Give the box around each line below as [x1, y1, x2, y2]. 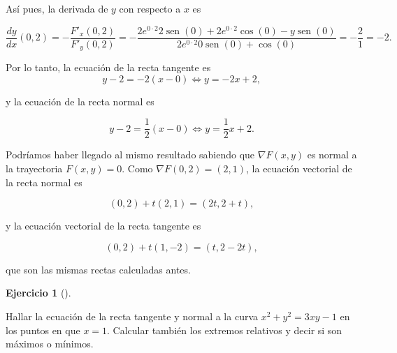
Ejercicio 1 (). [6, 285, 71, 300]
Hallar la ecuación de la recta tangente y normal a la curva [6, 309, 259, 323]
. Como [122, 161, 153, 176]
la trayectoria [6, 161, 63, 176]
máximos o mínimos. [6, 336, 94, 351]
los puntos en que [6, 322, 80, 337]
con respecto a [119, 1, 181, 15]
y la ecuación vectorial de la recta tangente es [6, 218, 201, 233]
